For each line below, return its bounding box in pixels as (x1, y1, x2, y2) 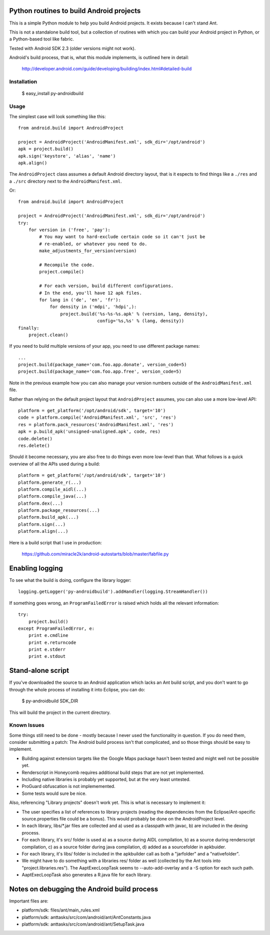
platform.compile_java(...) (18, 493, 87, 499)
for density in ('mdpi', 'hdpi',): (49, 304, 137, 310)
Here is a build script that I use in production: (9, 539, 102, 545)
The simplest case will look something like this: (9, 113, 106, 120)
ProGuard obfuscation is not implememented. (21, 783, 115, 789)
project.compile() (39, 269, 84, 275)
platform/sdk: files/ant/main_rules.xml (21, 907, 100, 913)
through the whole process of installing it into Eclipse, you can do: (9, 686, 145, 692)
